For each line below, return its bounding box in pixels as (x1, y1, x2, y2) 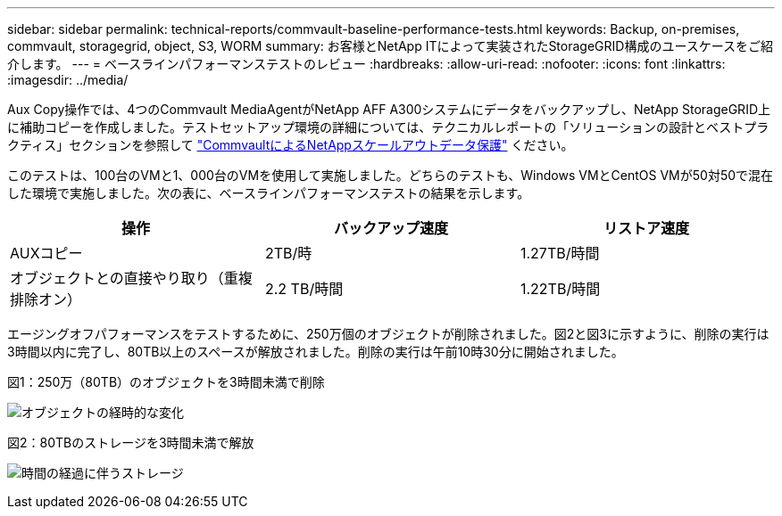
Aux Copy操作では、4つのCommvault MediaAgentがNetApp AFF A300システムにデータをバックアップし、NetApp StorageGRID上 (7, 102, 770, 117)
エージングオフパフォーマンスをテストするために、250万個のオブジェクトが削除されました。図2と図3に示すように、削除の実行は (7, 326, 770, 341)
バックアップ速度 (333, 219, 448, 237)
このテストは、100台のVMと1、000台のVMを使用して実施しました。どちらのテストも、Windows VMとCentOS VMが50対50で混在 (7, 168, 774, 183)
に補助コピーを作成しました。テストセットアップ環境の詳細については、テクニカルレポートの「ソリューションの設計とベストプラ (7, 119, 770, 135)
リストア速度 (603, 219, 689, 237)
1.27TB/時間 (520, 244, 600, 262)
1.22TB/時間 (520, 280, 601, 298)
